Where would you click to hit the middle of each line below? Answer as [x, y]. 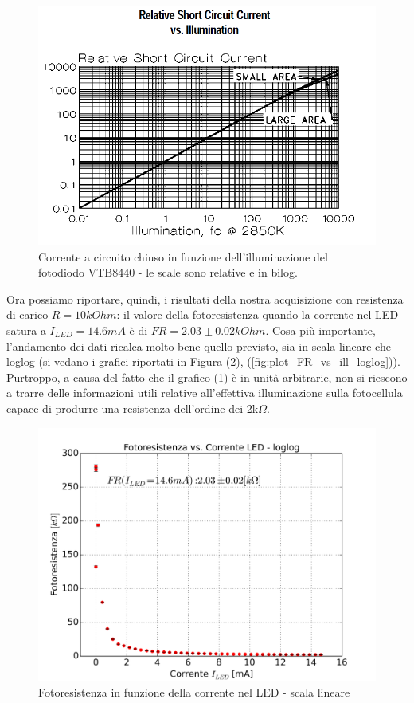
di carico [27, 314]
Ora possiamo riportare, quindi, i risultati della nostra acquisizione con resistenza [205, 298]
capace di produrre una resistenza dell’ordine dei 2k [133, 408]
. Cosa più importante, [320, 330]
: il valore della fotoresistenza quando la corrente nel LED [258, 314]
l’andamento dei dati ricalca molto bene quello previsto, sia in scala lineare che [199, 346]
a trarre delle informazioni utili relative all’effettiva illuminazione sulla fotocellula [205, 393]
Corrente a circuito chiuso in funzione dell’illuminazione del [183, 256]
